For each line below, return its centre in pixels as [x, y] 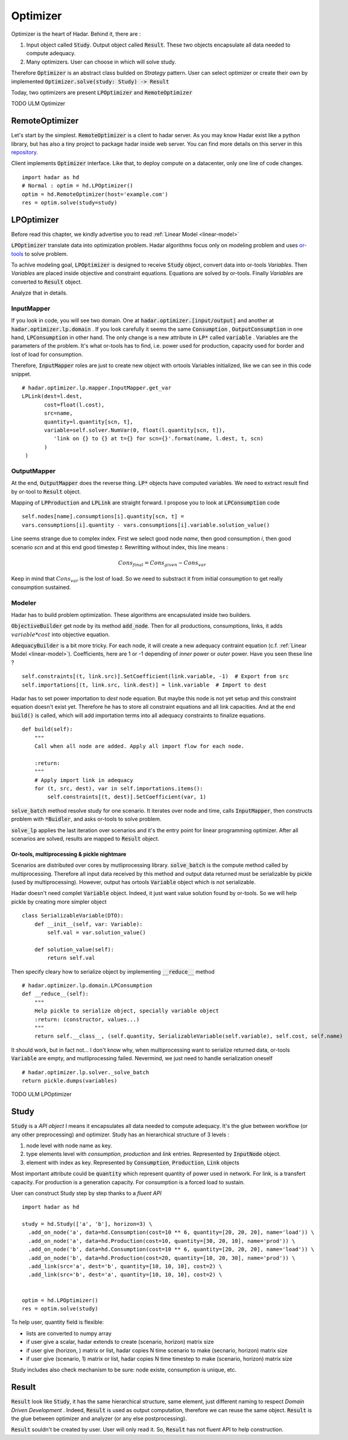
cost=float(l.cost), [74, 405]
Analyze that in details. [40, 293]
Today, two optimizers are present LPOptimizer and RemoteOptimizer [102, 92]
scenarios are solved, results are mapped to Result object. [85, 838]
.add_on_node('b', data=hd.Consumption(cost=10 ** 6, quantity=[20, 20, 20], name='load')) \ [171, 1249]
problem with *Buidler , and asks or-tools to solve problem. [86, 819]
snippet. [21, 374]
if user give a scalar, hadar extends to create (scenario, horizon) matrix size [120, 1342]
